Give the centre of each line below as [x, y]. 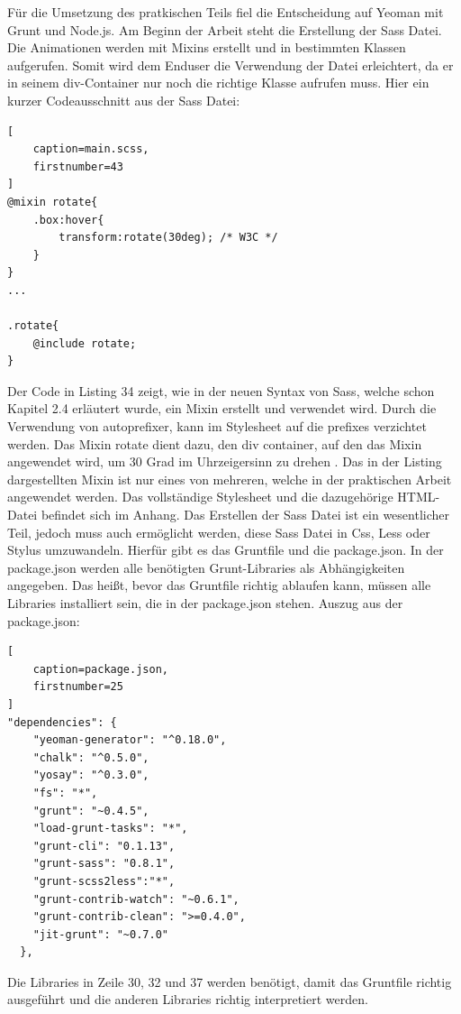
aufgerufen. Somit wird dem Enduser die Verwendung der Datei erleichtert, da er [230, 65]
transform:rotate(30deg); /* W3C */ [168, 238]
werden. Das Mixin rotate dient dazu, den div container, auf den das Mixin [215, 443]
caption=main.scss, [91, 149]
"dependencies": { [62, 722]
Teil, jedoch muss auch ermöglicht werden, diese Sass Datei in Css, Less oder [219, 532]
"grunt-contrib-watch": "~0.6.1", [136, 899]
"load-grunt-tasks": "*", [110, 829]
